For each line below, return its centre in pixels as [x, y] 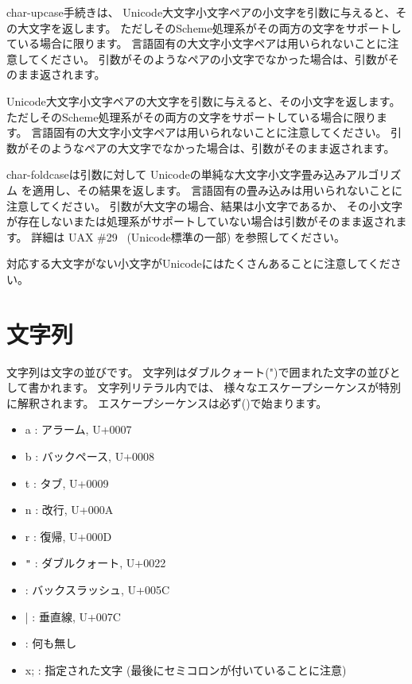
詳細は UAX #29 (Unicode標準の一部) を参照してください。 [188, 236]
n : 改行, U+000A [69, 510]
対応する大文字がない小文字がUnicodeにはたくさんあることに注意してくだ [198, 263]
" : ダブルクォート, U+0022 [95, 563]
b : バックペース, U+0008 [90, 456]
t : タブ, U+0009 [67, 483]
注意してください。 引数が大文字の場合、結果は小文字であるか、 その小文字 [205, 205]
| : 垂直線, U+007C [73, 616]
